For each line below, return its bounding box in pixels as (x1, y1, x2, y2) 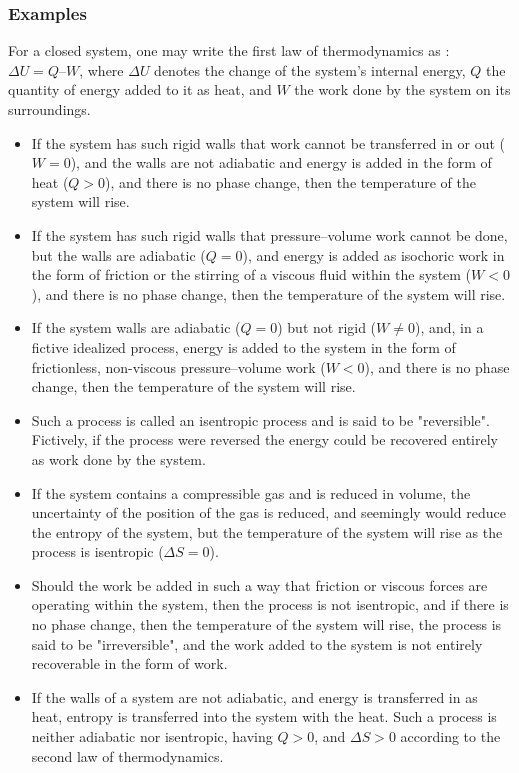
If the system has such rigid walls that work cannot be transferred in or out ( (31, 132, 505, 153)
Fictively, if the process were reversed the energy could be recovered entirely (31, 429, 498, 450)
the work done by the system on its (294, 79, 511, 100)
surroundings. (8, 99, 91, 119)
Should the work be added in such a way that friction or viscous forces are (31, 574, 488, 595)
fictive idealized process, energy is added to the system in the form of (31, 336, 456, 357)
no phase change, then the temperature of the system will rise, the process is (31, 614, 502, 635)
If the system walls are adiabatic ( (31, 317, 241, 338)
